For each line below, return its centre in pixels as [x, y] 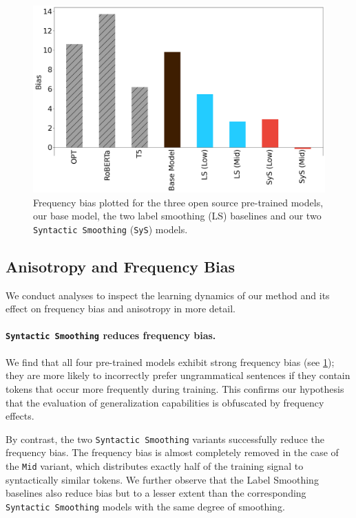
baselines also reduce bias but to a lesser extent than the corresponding [156, 493]
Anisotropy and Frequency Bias [121, 266]
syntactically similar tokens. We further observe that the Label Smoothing [162, 479]
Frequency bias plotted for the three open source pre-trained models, [178, 202]
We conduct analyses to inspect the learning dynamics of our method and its [168, 295]
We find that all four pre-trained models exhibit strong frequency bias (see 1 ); [170, 361]
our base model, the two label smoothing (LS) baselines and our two [177, 216]
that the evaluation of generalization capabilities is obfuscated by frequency [165, 402]
